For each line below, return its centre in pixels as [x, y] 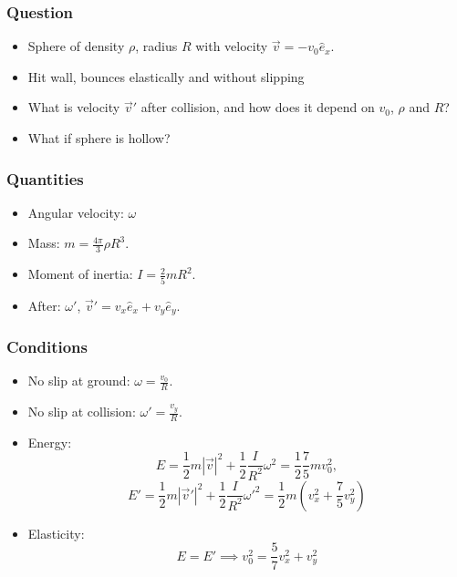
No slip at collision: [82, 412]
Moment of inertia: [80, 274]
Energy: [50, 442]
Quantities [45, 178]
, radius [156, 46]
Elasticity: [56, 533]
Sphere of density [76, 46]
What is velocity [74, 107]
